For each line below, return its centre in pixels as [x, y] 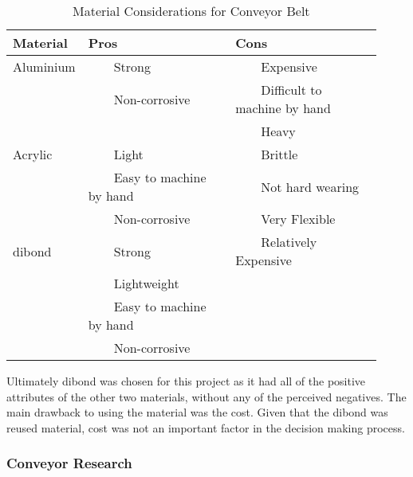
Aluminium [44, 66]
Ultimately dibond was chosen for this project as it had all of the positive [186, 381]
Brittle [279, 154]
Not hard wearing [310, 186]
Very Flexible [298, 219]
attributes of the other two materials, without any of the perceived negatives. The [206, 396]
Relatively [289, 242]
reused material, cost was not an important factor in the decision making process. [206, 427]
